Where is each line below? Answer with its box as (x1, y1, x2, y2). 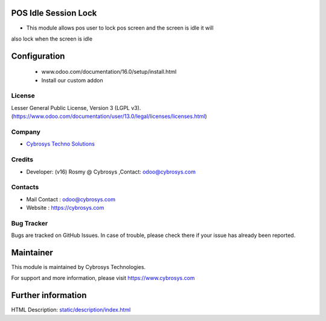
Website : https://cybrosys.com (26, 204, 104, 212)
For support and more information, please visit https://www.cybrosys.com (11, 274, 196, 282)
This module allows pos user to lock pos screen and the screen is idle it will (26, 24, 214, 31)
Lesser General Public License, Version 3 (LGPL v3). (11, 104, 141, 111)
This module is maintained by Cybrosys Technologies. (11, 264, 146, 271)
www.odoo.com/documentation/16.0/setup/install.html (41, 68, 177, 76)
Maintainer (11, 248, 54, 258)
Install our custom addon (41, 76, 103, 84)
